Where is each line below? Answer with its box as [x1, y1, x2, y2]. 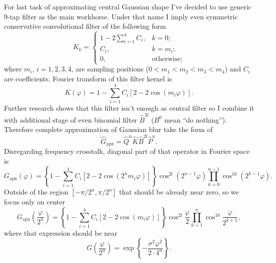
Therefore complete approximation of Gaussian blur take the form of [4, 124, 213, 134]
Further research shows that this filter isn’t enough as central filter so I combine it [4, 103, 254, 113]
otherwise [151, 55, 181, 63]
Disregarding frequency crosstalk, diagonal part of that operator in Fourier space [4, 146, 250, 156]
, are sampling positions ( [71, 64, 149, 74]
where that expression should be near [4, 227, 118, 238]
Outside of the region [4, 187, 69, 197]
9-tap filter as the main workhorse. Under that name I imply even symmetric [4, 11, 238, 21]
